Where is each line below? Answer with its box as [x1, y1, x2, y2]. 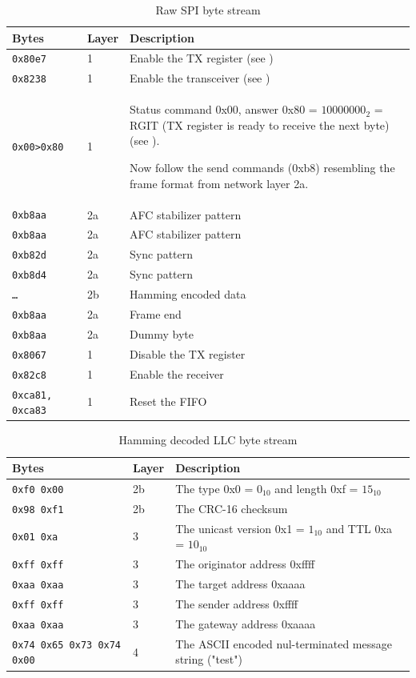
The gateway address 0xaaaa [175, 615, 316, 632]
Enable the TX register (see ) [130, 50, 274, 66]
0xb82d [12, 250, 46, 262]
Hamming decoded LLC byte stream [118, 431, 298, 448]
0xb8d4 [12, 270, 46, 282]
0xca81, [12, 389, 53, 401]
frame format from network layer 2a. [130, 175, 309, 191]
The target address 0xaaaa [175, 576, 306, 592]
